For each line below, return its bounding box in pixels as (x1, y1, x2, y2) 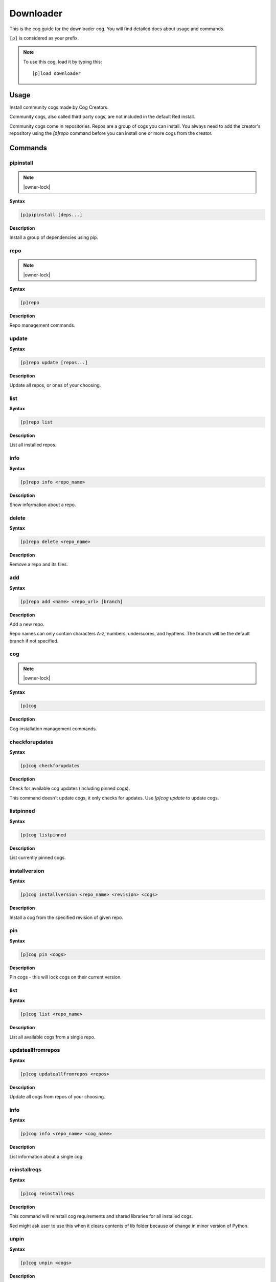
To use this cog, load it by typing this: (23, 58, 102, 65)
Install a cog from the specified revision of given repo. (9, 914, 124, 920)
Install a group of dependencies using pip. (9, 234, 98, 241)
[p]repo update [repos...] (20, 359, 88, 365)
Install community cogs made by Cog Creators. (9, 104, 109, 110)
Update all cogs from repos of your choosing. (9, 1094, 105, 1100)
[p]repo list (20, 419, 53, 425)
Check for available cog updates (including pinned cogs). (9, 785, 130, 792)
